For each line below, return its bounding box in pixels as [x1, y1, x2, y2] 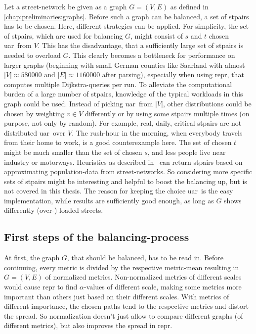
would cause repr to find [4, 282, 78, 292]
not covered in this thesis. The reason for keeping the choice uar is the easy [4, 186, 233, 196]
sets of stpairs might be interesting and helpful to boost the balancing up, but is [4, 176, 247, 186]
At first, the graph [4, 252, 60, 263]
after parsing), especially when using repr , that [102, 69, 244, 80]
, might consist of [130, 30, 183, 41]
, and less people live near [147, 146, 226, 157]
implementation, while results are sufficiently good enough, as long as [4, 195, 214, 205]
